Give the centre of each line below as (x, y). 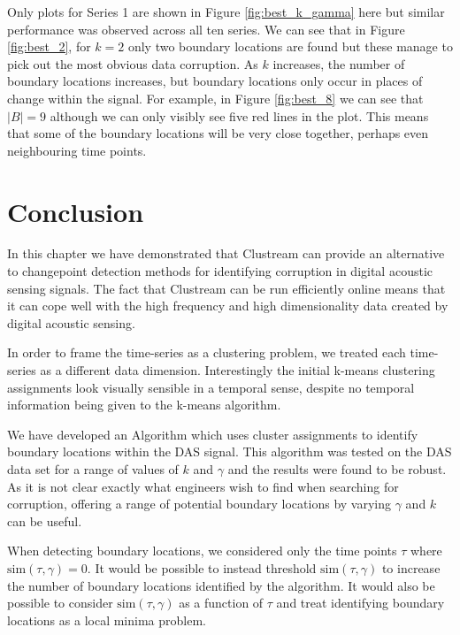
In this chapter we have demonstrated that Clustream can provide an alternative (226, 253)
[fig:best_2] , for (49, 46)
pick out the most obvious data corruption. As (133, 63)
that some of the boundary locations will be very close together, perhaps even (218, 133)
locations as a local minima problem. (107, 620)
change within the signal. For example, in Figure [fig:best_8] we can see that (215, 98)
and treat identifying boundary (360, 603)
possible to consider (60, 603)
